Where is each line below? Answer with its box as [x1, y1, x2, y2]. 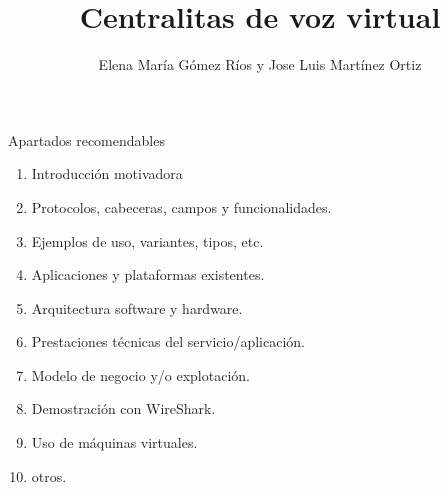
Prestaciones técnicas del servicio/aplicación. [31, 331, 305, 352]
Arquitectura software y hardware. [31, 297, 243, 318]
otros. [31, 465, 67, 486]
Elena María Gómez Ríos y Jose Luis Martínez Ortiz [98, 54, 422, 75]
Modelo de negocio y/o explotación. [31, 364, 250, 385]
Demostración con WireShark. [31, 398, 216, 419]
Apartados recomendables [8, 129, 165, 150]
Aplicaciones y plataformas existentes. [31, 264, 265, 285]
